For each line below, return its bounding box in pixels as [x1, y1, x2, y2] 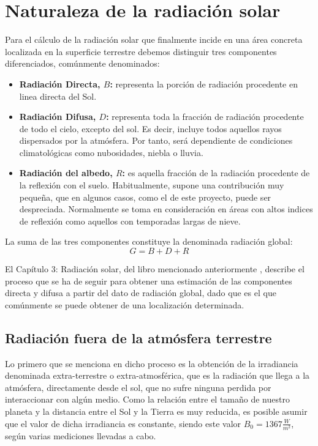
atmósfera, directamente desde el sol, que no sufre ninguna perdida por [5, 381, 271, 393]
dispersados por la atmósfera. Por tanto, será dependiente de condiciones [19, 134, 293, 147]
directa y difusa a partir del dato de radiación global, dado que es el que [5, 286, 276, 299]
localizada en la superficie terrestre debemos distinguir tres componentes [5, 45, 277, 58]
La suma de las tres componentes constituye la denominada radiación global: [5, 235, 293, 248]
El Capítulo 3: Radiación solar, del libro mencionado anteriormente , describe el [5, 262, 305, 275]
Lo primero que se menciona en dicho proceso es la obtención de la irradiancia [5, 357, 298, 370]
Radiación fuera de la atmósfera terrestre [5, 328, 272, 347]
